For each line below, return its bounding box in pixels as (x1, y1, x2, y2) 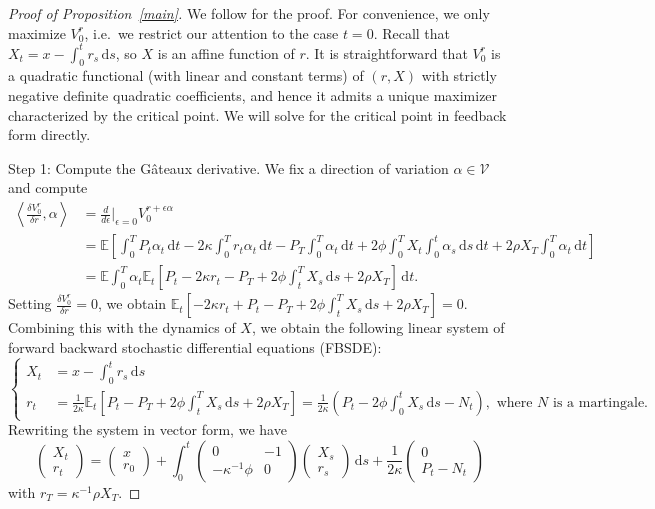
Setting (8, 293, 52, 314)
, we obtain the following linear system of (251, 317, 505, 338)
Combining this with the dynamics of (8, 317, 236, 338)
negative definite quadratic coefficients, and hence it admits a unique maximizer (8, 85, 498, 106)
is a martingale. (553, 395, 648, 410)
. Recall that (373, 22, 451, 43)
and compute (8, 177, 88, 198)
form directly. (8, 124, 91, 145)
